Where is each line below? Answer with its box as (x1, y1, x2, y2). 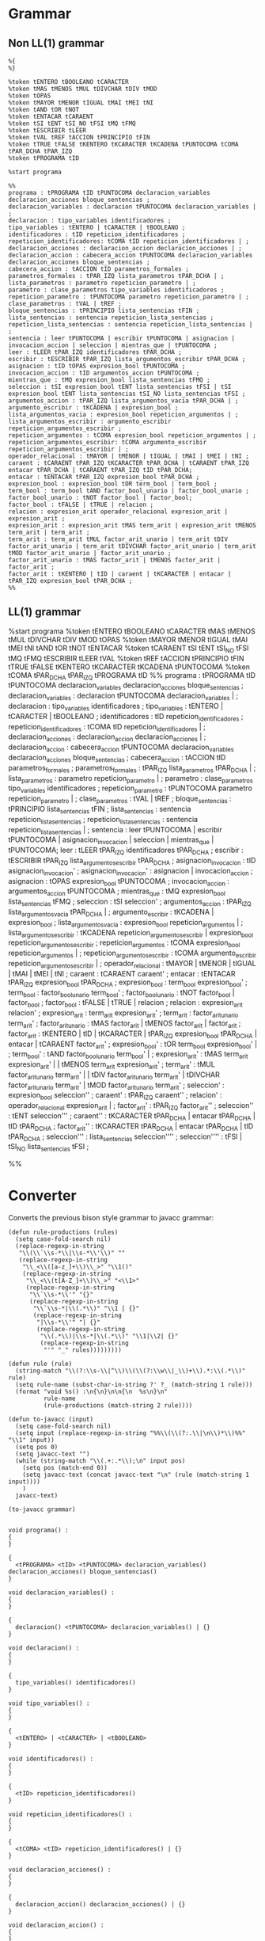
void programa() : (8, 1526, 69, 1535)
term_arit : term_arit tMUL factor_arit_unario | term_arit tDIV (8, 535, 228, 543)
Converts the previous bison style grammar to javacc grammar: (8, 1213, 214, 1223)
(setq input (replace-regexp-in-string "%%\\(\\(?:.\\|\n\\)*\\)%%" (15, 1429, 246, 1437)
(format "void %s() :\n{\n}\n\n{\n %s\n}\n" (15, 1387, 168, 1396)
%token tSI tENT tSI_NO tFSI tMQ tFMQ (8, 120, 136, 127)
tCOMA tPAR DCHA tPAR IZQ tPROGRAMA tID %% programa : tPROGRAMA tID (8, 670, 256, 682)
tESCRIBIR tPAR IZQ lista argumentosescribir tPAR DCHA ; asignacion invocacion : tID (8, 855, 256, 867)
